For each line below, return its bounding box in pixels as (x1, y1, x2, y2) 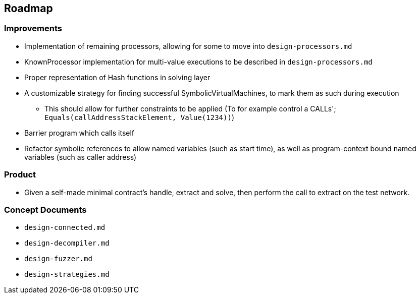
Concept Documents (4, 204, 87, 215)
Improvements (4, 23, 62, 34)
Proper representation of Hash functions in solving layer (24, 73, 211, 82)
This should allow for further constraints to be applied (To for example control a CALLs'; (44, 104, 336, 113)
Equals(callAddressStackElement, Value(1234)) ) (44, 112, 234, 122)
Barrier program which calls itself (24, 128, 135, 137)
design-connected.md (24, 223, 106, 232)
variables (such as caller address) (24, 152, 137, 161)
